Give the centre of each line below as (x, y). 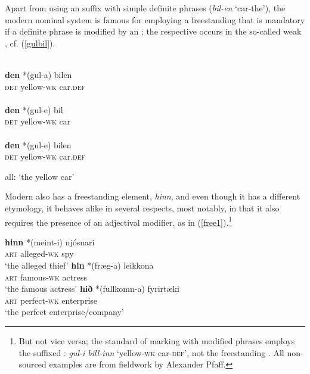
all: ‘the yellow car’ (40, 176)
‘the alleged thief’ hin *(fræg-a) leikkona (79, 265)
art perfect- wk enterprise (51, 300)
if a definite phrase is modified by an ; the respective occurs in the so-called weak (153, 31)
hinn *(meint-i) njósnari (50, 241)
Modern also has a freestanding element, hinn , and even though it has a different (153, 196)
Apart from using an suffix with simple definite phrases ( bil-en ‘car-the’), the (145, 8)
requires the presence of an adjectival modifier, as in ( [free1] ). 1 (119, 221)
